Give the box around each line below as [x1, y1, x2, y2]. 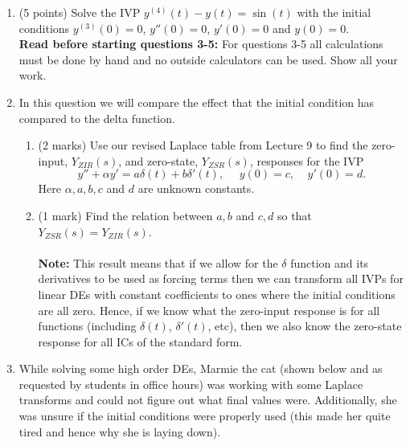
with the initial [297, 4, 371, 20]
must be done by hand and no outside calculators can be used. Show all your [18, 51, 398, 68]
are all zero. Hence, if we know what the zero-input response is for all [38, 301, 380, 318]
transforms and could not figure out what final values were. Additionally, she [18, 391, 397, 408]
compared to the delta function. [18, 109, 175, 126]
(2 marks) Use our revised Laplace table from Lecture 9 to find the [38, 137, 368, 153]
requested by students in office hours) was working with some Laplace [18, 375, 363, 392]
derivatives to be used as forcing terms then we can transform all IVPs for [38, 270, 404, 287]
